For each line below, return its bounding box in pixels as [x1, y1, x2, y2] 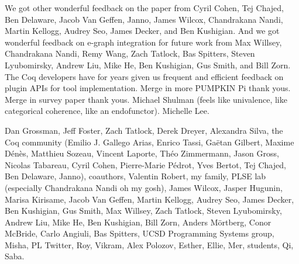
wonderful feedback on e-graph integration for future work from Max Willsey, [5, 36, 282, 48]
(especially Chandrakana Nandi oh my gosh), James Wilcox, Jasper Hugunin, [5, 181, 283, 193]
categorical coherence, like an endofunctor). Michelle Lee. [5, 105, 209, 117]
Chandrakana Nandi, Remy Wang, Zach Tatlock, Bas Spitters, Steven [5, 47, 255, 60]
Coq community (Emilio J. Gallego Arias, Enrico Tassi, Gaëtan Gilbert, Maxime [5, 136, 294, 148]
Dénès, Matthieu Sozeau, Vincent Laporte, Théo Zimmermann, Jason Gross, [5, 147, 279, 159]
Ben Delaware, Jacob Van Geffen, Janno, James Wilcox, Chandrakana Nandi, [5, 13, 283, 25]
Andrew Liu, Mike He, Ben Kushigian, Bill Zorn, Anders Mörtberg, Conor [5, 216, 271, 228]
